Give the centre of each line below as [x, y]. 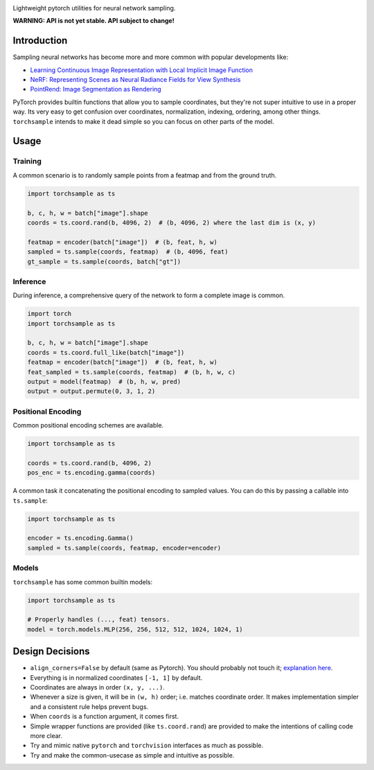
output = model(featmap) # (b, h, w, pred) [104, 382]
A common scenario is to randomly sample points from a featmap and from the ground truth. [145, 175]
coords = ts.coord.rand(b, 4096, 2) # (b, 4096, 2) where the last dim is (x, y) [172, 222]
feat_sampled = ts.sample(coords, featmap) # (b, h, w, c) [132, 372]
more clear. [46, 735]
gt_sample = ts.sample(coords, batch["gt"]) [104, 261]
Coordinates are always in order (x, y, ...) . [98, 687]
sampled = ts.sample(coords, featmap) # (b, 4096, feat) [128, 252]
